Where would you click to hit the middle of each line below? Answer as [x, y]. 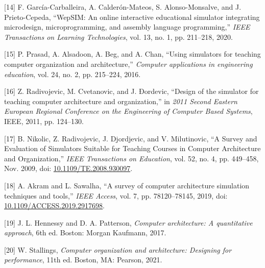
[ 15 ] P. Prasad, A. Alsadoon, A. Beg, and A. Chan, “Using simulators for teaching [132, 54]
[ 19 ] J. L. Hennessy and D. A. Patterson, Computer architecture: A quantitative [128, 222]
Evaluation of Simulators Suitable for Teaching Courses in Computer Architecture [132, 148]
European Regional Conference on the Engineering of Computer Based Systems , [128, 111]
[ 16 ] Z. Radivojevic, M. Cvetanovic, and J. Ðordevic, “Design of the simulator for [131, 91]
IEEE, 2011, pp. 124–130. [44, 121]
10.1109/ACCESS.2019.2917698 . [55, 205]
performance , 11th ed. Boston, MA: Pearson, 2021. [83, 260]
